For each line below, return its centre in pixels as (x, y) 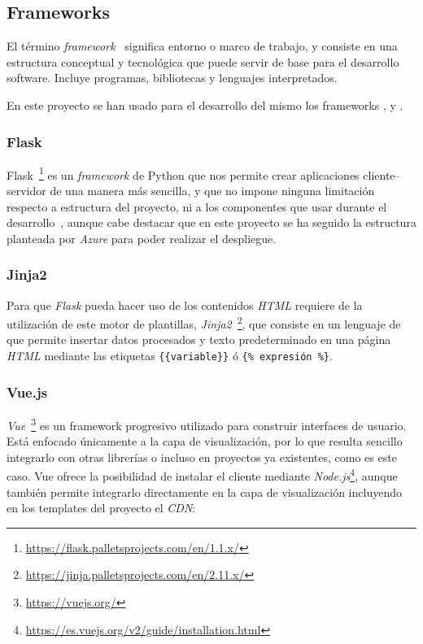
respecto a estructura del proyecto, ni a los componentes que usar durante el (197, 206)
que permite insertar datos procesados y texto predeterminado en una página (199, 339)
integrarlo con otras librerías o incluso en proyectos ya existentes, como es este (202, 457)
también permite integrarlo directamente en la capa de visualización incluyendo (204, 492)
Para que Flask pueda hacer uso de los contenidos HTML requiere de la (185, 305)
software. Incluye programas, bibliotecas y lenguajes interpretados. (172, 78)
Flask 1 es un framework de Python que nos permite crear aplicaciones (183, 173)
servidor (26, 191)
